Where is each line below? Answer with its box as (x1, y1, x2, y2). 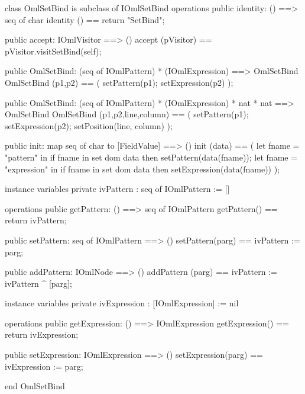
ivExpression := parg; (5, 360, 83, 372)
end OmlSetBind (5, 380, 65, 392)
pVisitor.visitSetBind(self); (5, 44, 102, 57)
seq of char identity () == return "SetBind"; (5, 13, 165, 25)
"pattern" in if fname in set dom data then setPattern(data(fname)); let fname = (5, 150, 298, 163)
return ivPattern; (5, 214, 67, 226)
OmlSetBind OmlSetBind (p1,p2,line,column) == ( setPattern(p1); (5, 108, 249, 120)
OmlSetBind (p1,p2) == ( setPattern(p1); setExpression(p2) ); (5, 76, 233, 88)
